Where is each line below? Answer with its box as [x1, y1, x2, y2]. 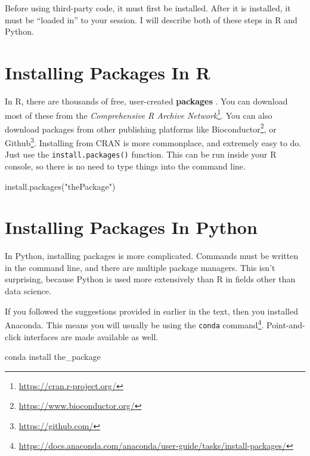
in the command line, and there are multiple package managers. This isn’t [5, 261, 275, 273]
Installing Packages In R [5, 60, 210, 84]
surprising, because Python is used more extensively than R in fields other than [5, 273, 296, 285]
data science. [5, 285, 51, 297]
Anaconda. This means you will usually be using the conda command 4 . [5, 317, 264, 331]
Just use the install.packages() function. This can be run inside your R [5, 148, 277, 161]
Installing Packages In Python [5, 215, 258, 239]
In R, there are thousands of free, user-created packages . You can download [5, 94, 288, 107]
